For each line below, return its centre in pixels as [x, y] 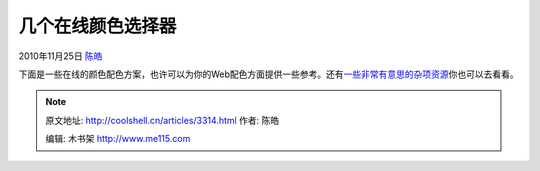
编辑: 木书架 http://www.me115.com [118, 139]
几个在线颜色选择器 [97, 26]
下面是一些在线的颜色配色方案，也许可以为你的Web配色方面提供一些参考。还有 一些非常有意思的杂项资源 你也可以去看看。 [268, 74]
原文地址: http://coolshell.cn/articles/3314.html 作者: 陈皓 [162, 120]
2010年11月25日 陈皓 [61, 56]
